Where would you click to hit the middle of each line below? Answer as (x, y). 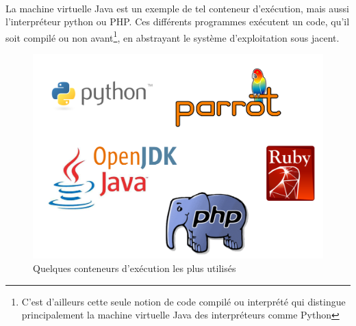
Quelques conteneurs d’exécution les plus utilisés (135, 268)
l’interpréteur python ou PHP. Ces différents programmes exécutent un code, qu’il (178, 22)
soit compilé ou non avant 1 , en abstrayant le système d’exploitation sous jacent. (173, 36)
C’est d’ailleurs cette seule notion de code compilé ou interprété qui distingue (183, 301)
